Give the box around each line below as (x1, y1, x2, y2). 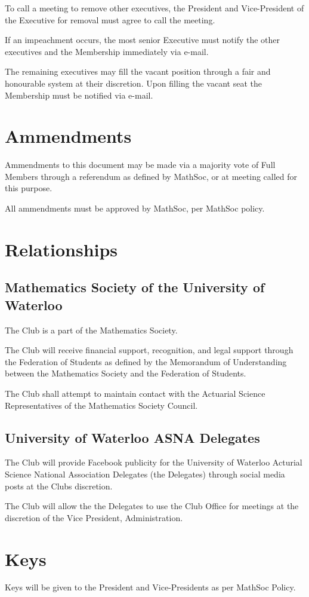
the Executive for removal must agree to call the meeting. (5, 13, 215, 26)
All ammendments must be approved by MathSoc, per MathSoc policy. (5, 202, 265, 215)
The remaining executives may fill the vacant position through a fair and (5, 65, 271, 78)
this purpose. (5, 182, 52, 194)
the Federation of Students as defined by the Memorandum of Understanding (5, 355, 287, 368)
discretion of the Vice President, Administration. (5, 511, 183, 523)
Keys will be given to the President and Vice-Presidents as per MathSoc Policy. (5, 581, 296, 593)
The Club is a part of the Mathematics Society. (5, 323, 178, 336)
